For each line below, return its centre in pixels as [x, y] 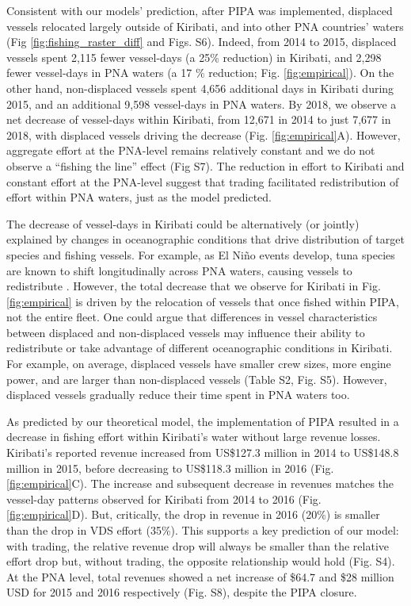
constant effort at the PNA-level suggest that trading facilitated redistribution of [203, 181]
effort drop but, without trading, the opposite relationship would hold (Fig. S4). [201, 561]
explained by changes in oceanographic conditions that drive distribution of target [205, 239]
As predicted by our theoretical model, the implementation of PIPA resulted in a [203, 421]
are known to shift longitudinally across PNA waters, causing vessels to [179, 270]
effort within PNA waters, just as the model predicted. [139, 197]
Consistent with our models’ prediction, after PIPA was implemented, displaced [200, 10]
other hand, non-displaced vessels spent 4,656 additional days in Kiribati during [200, 88]
